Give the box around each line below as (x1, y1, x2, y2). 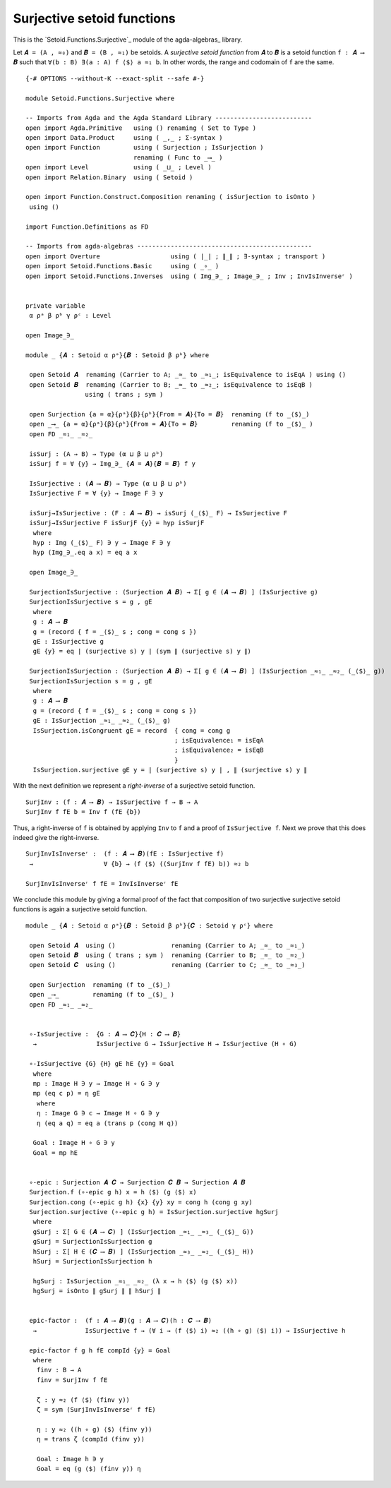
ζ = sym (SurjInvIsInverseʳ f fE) (36, 1405, 157, 1413)
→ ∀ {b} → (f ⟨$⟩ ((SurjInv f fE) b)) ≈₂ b (29, 860, 249, 868)
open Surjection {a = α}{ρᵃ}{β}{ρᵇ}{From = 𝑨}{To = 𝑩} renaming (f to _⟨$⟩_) (29, 410, 310, 418)
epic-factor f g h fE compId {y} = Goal (29, 1346, 171, 1355)
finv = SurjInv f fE (36, 1376, 108, 1384)
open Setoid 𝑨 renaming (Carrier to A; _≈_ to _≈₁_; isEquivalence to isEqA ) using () (29, 371, 347, 379)
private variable (25, 301, 85, 310)
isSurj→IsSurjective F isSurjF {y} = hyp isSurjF (29, 519, 205, 527)
